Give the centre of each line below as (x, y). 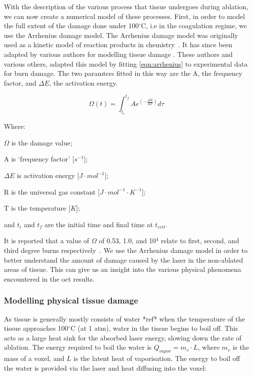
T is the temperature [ (37, 208)
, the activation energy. (83, 82)
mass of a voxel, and (34, 358)
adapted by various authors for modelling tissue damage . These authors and (118, 54)
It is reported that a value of (47, 241)
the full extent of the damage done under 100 (71, 26)
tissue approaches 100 (36, 328)
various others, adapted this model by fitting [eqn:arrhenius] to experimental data (126, 63)
